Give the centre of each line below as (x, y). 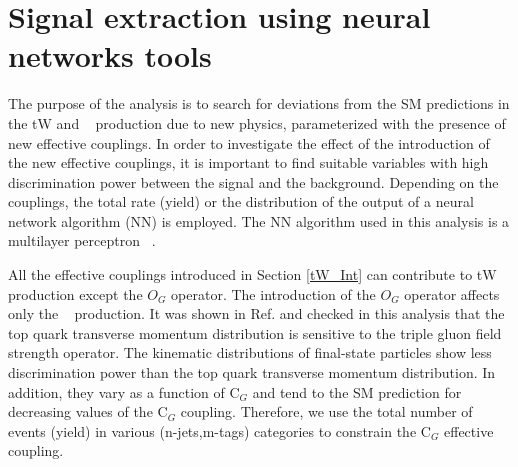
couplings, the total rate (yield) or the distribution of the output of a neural (241, 201)
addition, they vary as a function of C (124, 391)
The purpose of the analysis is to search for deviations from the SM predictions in (259, 103)
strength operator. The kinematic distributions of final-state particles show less (250, 352)
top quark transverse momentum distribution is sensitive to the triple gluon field (255, 332)
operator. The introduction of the (273, 293)
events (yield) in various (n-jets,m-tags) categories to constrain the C (219, 430)
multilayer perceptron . (82, 240)
